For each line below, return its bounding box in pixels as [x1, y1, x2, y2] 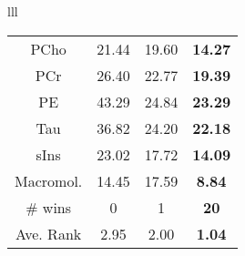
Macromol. [15, 169, 83, 191]
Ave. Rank [15, 222, 82, 244]
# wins [26, 196, 72, 218]
